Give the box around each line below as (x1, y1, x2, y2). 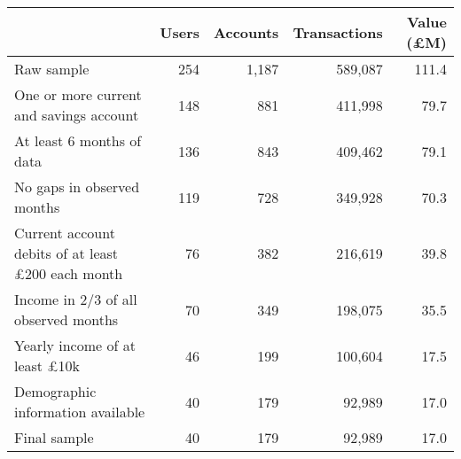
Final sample (14, 427, 94, 447)
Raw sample (14, 58, 90, 79)
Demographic (14, 381, 97, 401)
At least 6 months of (14, 130, 142, 151)
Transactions (293, 21, 383, 43)
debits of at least (14, 243, 119, 263)
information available (14, 401, 145, 422)
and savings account (14, 105, 139, 125)
